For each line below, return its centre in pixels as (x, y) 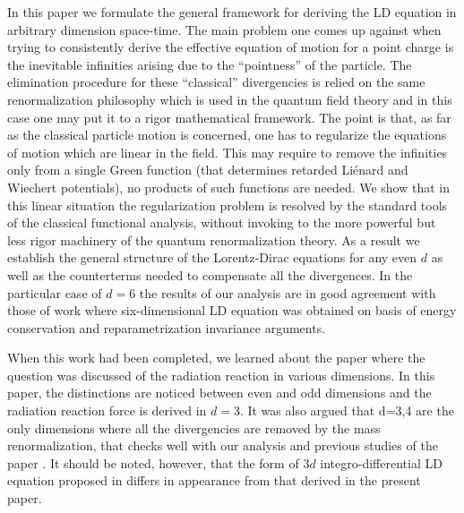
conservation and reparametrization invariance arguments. (167, 327)
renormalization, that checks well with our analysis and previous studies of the (223, 445)
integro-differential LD (381, 462)
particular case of (55, 292)
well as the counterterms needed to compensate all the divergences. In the (210, 274)
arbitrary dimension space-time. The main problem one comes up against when (224, 29)
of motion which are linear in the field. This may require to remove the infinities (228, 152)
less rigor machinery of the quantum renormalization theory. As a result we (214, 239)
